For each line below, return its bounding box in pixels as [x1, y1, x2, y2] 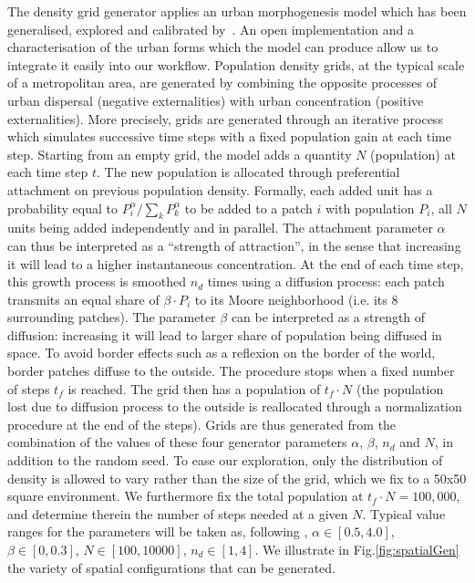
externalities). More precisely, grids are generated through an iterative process [7, 109, 443, 128]
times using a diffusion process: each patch [207, 272, 445, 291]
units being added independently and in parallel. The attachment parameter [7, 218, 433, 237]
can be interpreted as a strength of [231, 307, 426, 327]
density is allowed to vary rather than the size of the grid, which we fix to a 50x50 [7, 468, 467, 487]
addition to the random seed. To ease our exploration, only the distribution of [7, 451, 443, 470]
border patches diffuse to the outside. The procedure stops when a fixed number [7, 361, 455, 380]
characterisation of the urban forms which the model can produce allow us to [7, 37, 439, 57]
